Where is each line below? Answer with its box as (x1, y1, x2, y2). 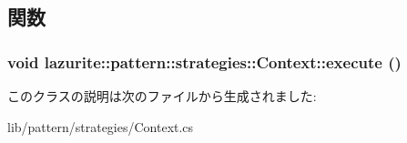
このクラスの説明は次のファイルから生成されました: (7, 87, 317, 105)
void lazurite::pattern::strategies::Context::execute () (7, 50, 402, 73)
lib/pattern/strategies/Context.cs (7, 117, 194, 136)
